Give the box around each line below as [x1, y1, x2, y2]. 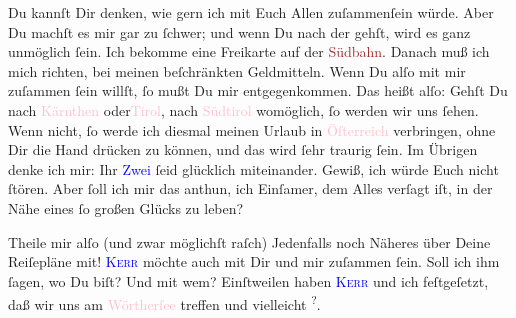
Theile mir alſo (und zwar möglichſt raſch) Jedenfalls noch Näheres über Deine [8, 231, 491, 252]
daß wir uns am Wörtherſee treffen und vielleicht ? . [8, 291, 321, 314]
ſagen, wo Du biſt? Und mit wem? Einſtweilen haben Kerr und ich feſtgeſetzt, [8, 270, 489, 291]
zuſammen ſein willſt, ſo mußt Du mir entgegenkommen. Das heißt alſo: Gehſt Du [8, 80, 508, 101]
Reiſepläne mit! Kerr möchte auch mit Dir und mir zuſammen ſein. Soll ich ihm [8, 251, 500, 272]
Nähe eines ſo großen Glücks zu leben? [8, 197, 244, 218]
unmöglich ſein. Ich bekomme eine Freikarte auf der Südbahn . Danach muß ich [8, 41, 490, 62]
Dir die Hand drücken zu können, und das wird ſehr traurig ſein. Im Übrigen [8, 139, 478, 160]
